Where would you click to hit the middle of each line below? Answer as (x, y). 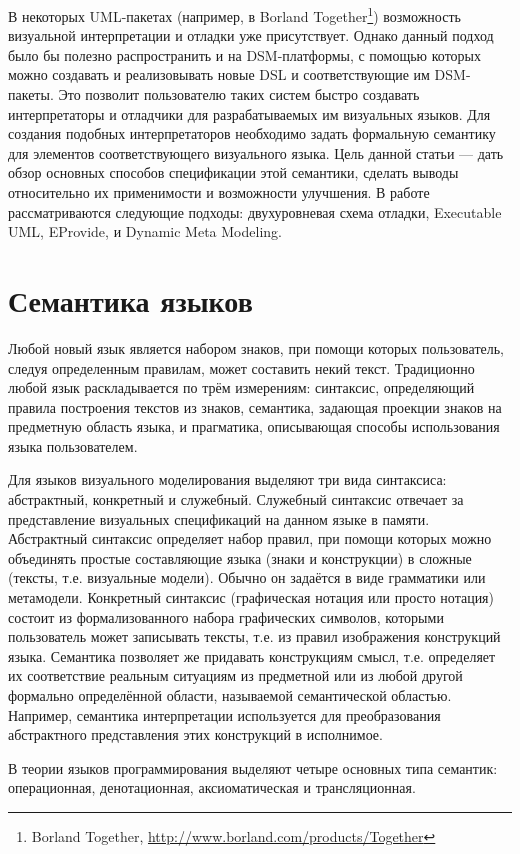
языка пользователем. (73, 445)
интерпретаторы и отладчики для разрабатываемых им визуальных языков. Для (249, 113)
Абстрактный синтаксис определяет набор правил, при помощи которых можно (250, 538)
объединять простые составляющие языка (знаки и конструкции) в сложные (240, 557)
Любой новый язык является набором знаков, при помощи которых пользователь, (256, 347)
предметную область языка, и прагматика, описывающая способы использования (254, 426)
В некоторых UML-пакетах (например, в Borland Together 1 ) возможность (234, 14)
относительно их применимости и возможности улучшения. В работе (219, 192)
